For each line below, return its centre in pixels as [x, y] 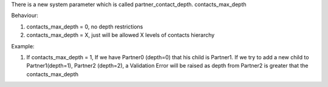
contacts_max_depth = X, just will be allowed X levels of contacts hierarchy [121, 35]
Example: [23, 46]
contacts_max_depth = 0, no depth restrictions [85, 27]
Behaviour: [25, 16]
